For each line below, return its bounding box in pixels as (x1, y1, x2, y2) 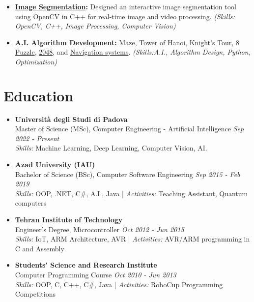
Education (3, 85, 74, 105)
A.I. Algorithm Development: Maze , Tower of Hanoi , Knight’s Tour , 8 (15, 37, 239, 47)
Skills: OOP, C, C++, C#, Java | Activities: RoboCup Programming (15, 279, 223, 289)
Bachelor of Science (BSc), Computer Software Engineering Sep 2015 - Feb (15, 169, 240, 179)
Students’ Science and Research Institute (15, 260, 157, 270)
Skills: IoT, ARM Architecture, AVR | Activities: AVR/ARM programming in (15, 234, 250, 244)
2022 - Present (15, 133, 59, 143)
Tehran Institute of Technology (15, 214, 123, 225)
